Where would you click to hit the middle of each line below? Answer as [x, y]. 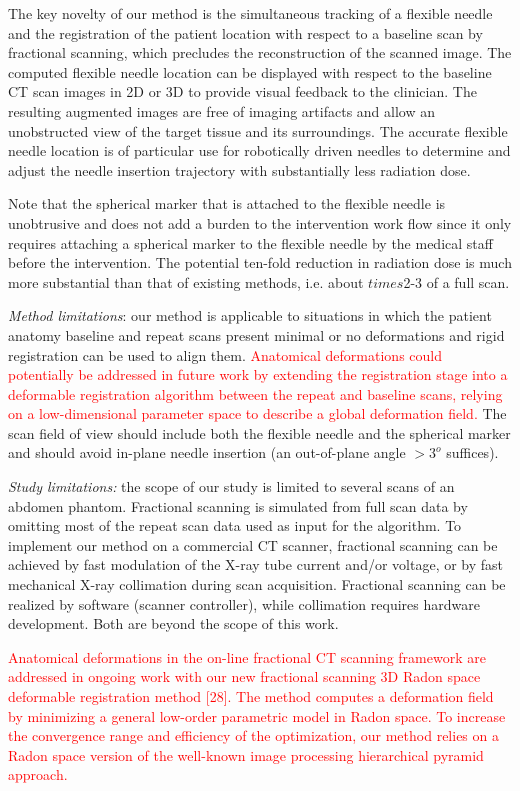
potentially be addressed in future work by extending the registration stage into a [258, 374]
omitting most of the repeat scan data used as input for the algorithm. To [235, 525]
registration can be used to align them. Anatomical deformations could [225, 354]
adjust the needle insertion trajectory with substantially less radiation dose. [239, 169]
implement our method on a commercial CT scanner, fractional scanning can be [253, 544]
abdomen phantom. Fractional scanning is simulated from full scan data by [238, 505]
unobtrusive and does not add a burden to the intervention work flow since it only [260, 222]
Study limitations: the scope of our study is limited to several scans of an [231, 486]
